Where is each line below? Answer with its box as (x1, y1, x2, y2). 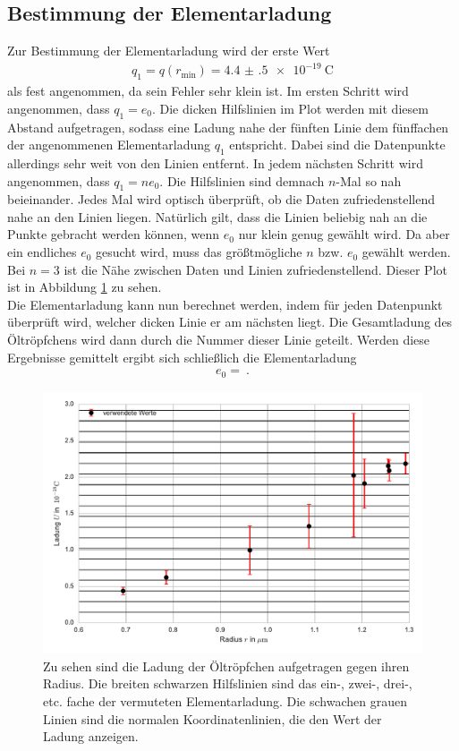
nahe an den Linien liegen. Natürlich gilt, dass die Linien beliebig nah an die (7, 207, 428, 226)
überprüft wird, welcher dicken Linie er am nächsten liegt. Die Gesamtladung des (7, 312, 453, 331)
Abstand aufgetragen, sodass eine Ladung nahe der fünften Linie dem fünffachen (7, 117, 449, 136)
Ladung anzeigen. (43, 727, 139, 746)
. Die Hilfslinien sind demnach (159, 171, 325, 190)
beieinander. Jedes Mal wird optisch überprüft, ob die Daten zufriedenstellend (7, 190, 436, 209)
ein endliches (7, 243, 77, 261)
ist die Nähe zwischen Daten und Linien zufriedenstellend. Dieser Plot (64, 260, 447, 278)
